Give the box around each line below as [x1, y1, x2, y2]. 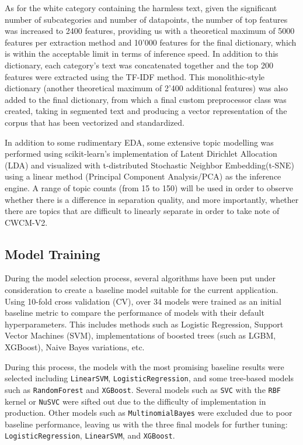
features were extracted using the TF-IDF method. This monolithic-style [5, 70, 265, 82]
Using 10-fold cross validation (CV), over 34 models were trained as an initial [5, 295, 281, 307]
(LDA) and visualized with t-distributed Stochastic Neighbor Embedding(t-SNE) [5, 158, 294, 171]
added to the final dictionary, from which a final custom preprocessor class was [5, 93, 287, 105]
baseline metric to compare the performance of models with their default [5, 306, 264, 319]
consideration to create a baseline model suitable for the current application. [5, 284, 278, 296]
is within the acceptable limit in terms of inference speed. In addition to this [5, 47, 278, 60]
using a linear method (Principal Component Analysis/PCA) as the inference [5, 170, 281, 182]
